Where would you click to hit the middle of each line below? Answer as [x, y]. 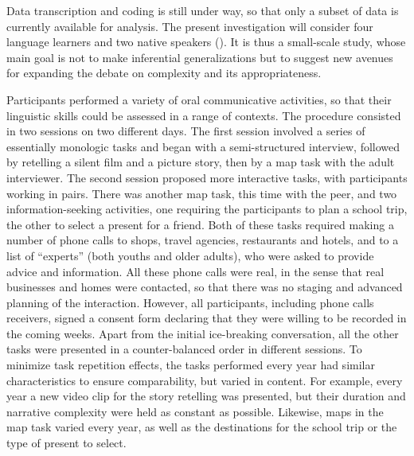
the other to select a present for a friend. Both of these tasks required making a [200, 224]
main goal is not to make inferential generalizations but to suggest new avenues [200, 57]
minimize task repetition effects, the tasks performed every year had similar [191, 365]
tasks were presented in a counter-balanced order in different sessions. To [184, 349]
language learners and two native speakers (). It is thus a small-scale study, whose [206, 42]
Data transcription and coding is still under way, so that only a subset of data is [203, 10]
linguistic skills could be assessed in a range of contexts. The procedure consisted [204, 115]
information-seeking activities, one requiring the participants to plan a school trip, [207, 209]
